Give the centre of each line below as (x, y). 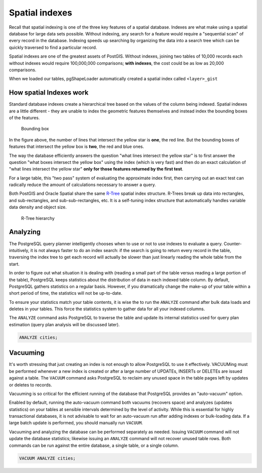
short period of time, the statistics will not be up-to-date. (65, 293)
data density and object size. (38, 207)
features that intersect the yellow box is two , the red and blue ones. (76, 147)
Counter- (233, 244)
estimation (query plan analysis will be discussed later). (64, 324)
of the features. (24, 118)
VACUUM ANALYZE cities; (48, 458)
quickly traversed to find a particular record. (53, 47)
